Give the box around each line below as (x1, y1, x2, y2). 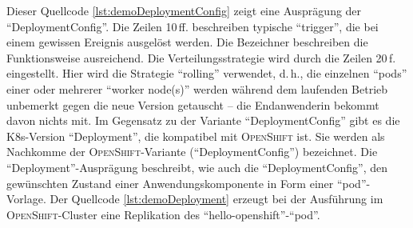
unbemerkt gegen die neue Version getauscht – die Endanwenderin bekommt (6, 96, 379, 113)
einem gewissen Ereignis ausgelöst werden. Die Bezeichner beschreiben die (6, 34, 368, 50)
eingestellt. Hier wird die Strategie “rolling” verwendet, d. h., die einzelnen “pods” (6, 65, 407, 82)
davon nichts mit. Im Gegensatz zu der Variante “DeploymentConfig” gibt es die (6, 112, 400, 129)
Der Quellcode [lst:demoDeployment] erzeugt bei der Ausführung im (50, 190, 383, 207)
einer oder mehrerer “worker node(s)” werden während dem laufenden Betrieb (6, 80, 388, 97)
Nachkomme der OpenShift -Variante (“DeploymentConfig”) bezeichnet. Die (6, 143, 378, 160)
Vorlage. (6, 190, 46, 207)
